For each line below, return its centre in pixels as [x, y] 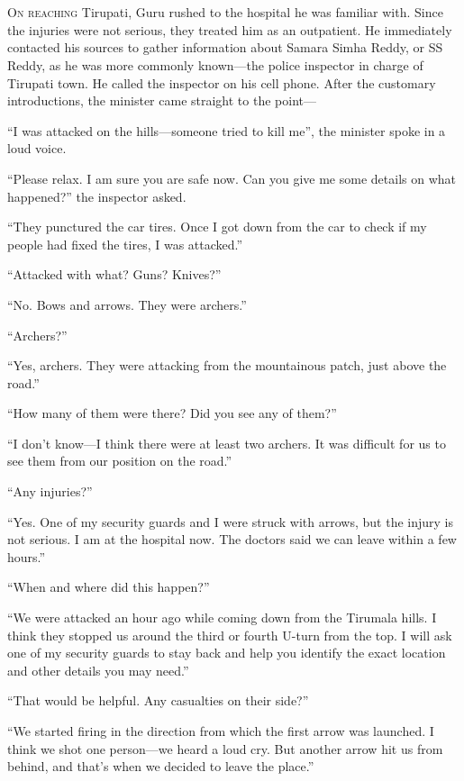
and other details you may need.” [98, 670]
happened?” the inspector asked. [97, 196]
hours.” [27, 556]
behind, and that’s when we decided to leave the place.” [161, 766]
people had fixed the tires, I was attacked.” [125, 244]
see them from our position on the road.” [120, 461]
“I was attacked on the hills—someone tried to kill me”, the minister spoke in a [227, 130]
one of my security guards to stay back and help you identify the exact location [227, 653]
